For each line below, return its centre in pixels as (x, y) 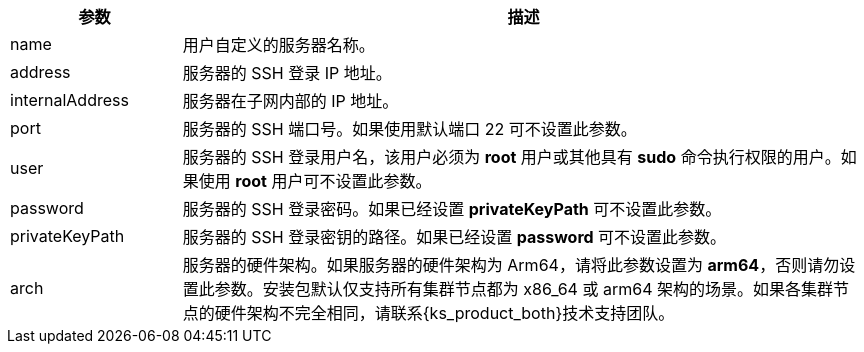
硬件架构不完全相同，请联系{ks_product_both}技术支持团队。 (444, 313)
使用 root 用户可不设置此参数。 (315, 181)
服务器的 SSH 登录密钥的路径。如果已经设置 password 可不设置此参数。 (454, 237)
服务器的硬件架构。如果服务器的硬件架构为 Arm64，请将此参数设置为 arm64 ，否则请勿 (511, 265)
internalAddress (69, 100)
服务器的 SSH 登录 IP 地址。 (287, 73)
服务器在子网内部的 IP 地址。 (290, 101)
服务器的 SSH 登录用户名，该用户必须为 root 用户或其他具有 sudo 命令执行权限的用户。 (511, 157)
